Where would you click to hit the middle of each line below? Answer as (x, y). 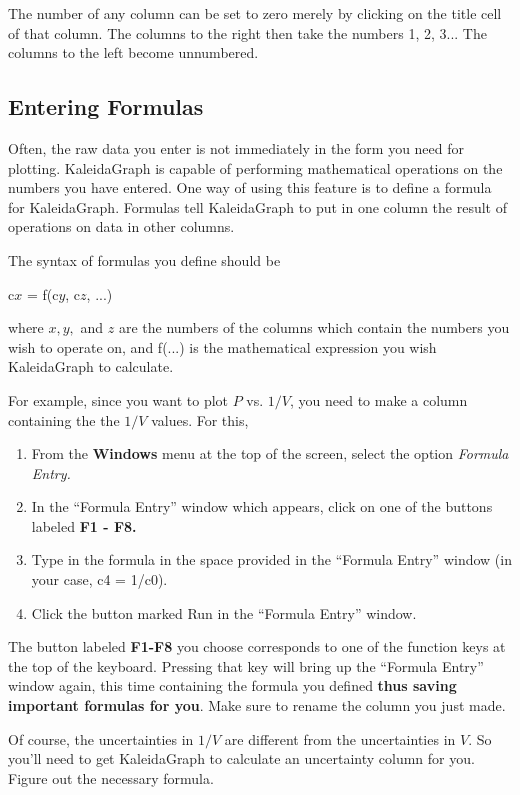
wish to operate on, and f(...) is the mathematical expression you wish (222, 346)
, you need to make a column (378, 399)
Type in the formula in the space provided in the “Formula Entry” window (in (271, 559)
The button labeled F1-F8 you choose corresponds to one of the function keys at (257, 646)
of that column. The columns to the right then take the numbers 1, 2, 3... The (247, 32)
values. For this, (200, 419)
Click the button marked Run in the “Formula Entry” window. (224, 612)
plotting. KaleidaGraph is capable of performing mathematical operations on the (255, 167)
